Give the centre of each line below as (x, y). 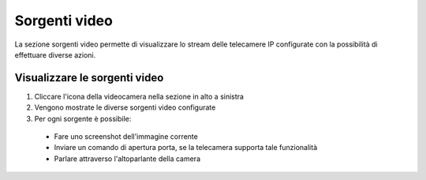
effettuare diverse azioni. (55, 54)
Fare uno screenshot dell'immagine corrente (126, 137)
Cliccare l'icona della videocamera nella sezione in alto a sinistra (139, 96)
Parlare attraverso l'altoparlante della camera (127, 159)
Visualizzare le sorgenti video (89, 78)
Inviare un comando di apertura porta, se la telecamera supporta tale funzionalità (186, 148)
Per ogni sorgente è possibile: (83, 118)
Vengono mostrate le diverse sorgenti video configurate (125, 107)
